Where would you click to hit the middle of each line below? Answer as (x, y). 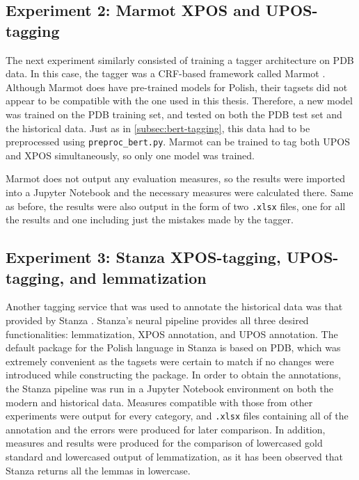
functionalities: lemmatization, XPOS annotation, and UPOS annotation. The (172, 334)
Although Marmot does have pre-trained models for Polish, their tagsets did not (177, 87)
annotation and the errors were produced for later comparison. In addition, (166, 429)
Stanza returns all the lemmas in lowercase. (98, 470)
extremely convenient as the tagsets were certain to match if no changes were (170, 361)
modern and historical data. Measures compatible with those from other (159, 402)
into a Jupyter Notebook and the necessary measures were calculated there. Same (179, 192)
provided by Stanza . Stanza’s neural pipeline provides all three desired (157, 320)
